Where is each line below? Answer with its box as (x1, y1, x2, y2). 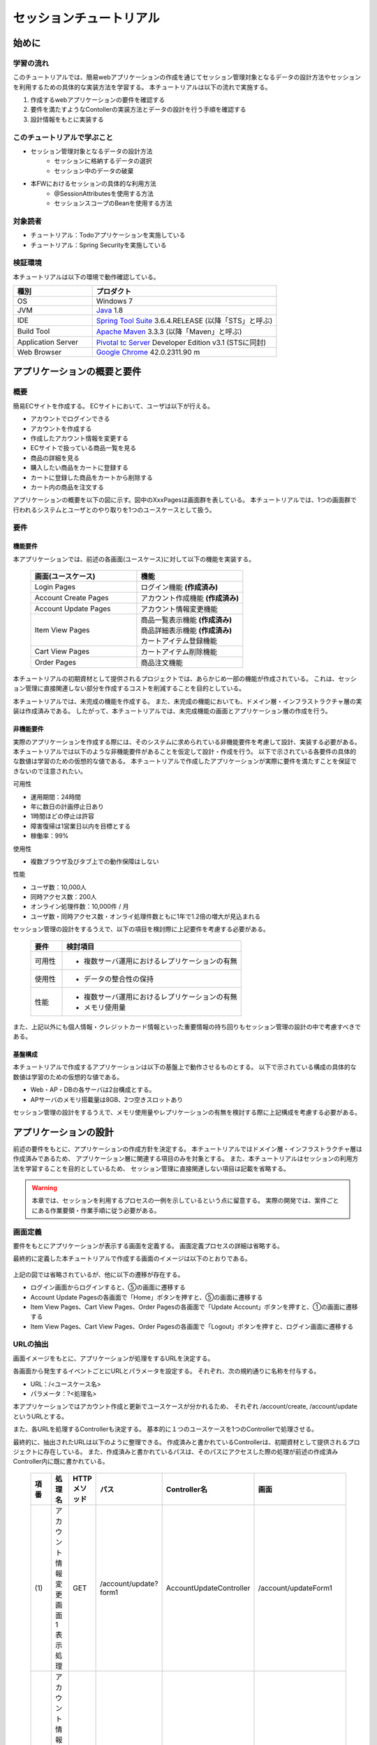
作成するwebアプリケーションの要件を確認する (30, 96, 165, 104)
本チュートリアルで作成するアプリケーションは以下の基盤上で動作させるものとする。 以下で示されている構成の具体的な (13, 1063, 357, 1071)
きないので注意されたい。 (13, 766, 87, 775)
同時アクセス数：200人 (30, 893, 97, 901)
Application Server (17, 337, 78, 347)
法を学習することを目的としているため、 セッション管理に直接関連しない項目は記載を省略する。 (13, 1164, 290, 1173)
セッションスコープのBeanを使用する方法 (54, 199, 172, 207)
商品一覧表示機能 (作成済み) (140, 615, 232, 625)
